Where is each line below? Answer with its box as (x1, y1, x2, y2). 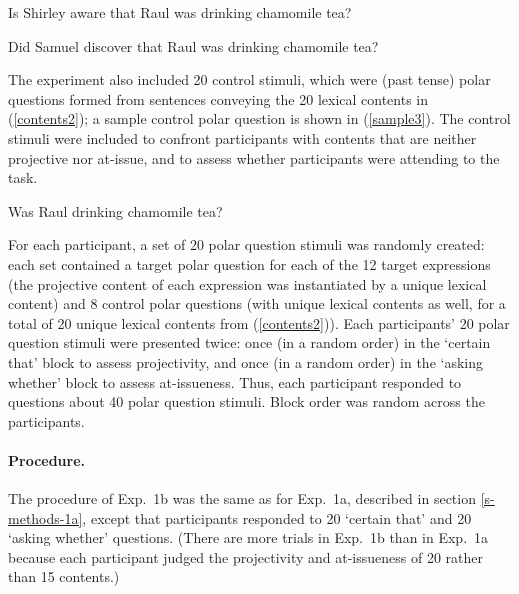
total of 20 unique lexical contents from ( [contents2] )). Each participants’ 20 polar (8, 312, 510, 333)
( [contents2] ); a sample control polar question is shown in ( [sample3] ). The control (8, 108, 511, 129)
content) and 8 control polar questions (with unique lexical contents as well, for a (8, 293, 506, 314)
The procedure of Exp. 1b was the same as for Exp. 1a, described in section (8, 488, 476, 509)
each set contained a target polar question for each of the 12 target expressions (8, 253, 491, 274)
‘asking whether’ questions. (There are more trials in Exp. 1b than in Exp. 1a (8, 527, 489, 548)
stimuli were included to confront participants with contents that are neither (8, 127, 477, 148)
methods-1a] (8, 507, 83, 528)
